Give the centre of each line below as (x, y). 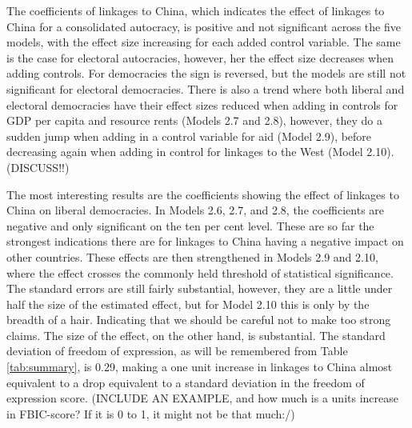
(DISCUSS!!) (38, 167)
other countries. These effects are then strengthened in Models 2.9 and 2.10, (192, 256)
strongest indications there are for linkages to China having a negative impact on (205, 241)
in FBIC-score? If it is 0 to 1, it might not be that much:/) (151, 413)
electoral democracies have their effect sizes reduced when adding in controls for (202, 104)
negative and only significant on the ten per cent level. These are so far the (190, 225)
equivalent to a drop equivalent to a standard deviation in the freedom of (186, 382)
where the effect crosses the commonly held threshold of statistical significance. (200, 272)
